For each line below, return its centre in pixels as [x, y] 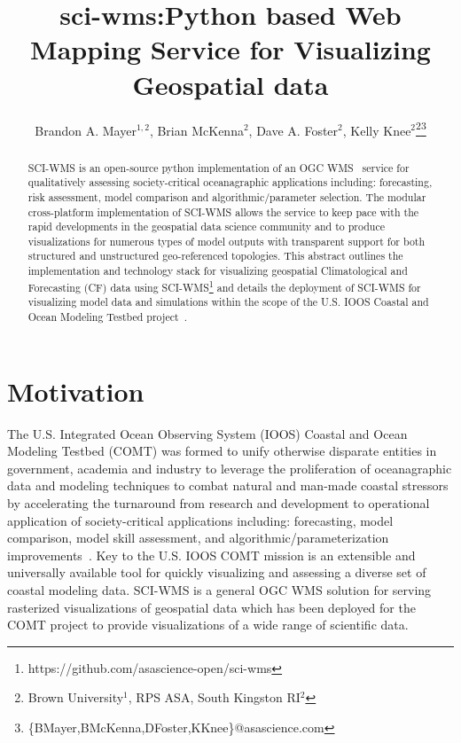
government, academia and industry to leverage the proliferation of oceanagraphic [230, 468]
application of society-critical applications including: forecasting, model [200, 520]
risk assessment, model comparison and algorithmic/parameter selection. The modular [227, 196]
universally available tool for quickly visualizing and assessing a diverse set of [217, 572]
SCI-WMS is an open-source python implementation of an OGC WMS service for [219, 167]
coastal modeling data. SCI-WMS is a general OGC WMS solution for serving [219, 590]
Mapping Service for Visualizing [230, 49]
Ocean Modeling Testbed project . [107, 317]
